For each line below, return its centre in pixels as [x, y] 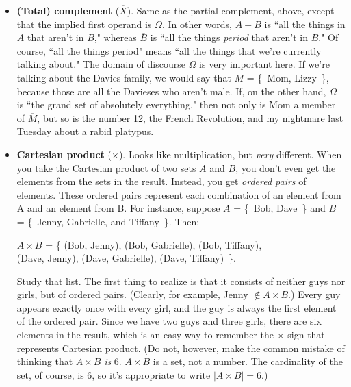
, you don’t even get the [286, 167]
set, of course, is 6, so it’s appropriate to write [114, 374]
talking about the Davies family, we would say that [124, 77]
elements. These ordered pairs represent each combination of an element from [179, 194]
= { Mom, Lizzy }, [288, 77]
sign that [306, 335]
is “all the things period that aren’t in [229, 37]
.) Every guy [314, 294]
